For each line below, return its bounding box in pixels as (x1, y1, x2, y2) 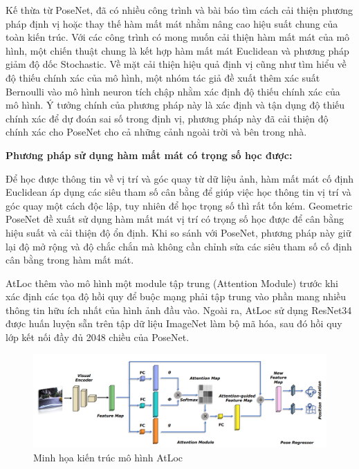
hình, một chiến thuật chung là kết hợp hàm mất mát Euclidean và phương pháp (6, 43, 349, 57)
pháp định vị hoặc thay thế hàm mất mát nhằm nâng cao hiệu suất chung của (6, 16, 338, 30)
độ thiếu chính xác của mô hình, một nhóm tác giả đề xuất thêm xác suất (6, 70, 320, 84)
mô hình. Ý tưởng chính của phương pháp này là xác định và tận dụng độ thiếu (6, 98, 345, 112)
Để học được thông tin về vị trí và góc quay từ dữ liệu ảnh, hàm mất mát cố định (6, 171, 354, 185)
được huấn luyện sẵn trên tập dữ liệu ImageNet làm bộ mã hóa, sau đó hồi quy (6, 316, 342, 331)
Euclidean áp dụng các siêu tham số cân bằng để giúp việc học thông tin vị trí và (6, 185, 351, 199)
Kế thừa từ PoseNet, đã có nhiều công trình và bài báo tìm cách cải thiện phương (6, 3, 353, 17)
